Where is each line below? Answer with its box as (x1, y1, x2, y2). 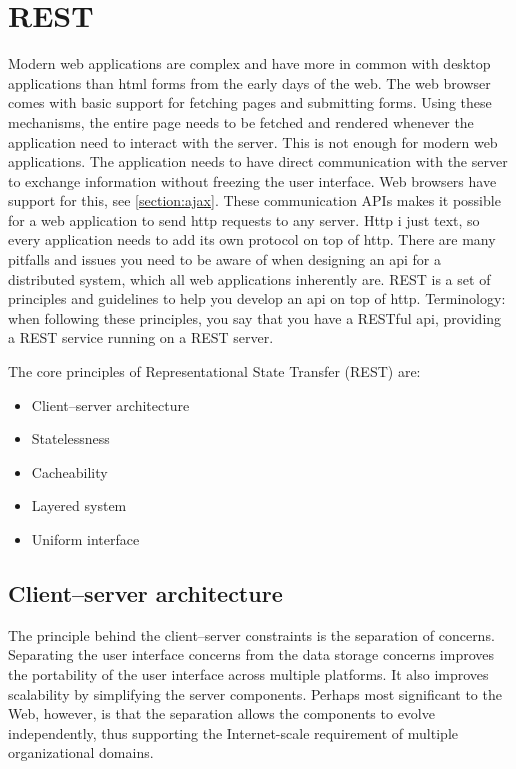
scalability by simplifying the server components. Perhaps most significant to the (8, 683, 502, 704)
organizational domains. (8, 742, 154, 763)
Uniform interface (31, 529, 140, 549)
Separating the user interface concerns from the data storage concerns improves (8, 644, 494, 665)
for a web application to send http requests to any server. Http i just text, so (8, 209, 480, 230)
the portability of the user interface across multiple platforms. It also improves (8, 663, 489, 684)
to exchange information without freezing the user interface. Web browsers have (8, 170, 497, 191)
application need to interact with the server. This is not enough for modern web (8, 131, 498, 152)
